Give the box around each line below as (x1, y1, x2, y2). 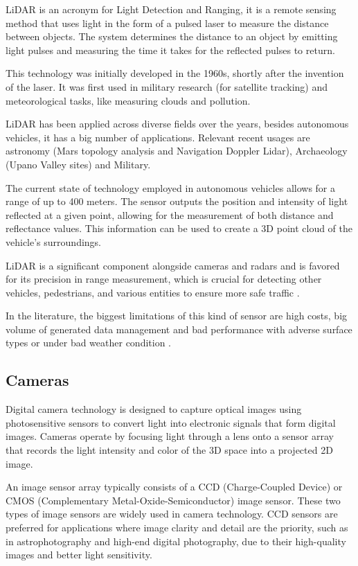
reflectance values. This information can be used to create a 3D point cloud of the (6, 221, 353, 236)
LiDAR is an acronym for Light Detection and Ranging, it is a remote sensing (6, 2, 337, 16)
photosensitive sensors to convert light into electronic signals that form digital (6, 415, 336, 430)
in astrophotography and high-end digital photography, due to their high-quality (6, 533, 346, 548)
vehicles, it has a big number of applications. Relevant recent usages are (6, 130, 310, 144)
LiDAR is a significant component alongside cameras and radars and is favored (6, 258, 340, 272)
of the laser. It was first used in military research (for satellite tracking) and (6, 79, 328, 94)
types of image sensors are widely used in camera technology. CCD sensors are (6, 506, 338, 521)
